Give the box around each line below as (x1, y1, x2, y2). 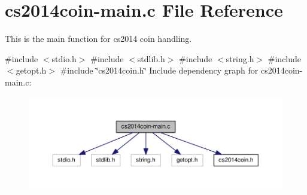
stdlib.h (137, 52, 165, 65)
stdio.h (51, 52, 77, 65)
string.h (226, 52, 254, 65)
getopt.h (16, 64, 47, 77)
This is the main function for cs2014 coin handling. (5, 32, 192, 45)
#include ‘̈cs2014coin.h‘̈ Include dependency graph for (60, 64, 259, 77)
